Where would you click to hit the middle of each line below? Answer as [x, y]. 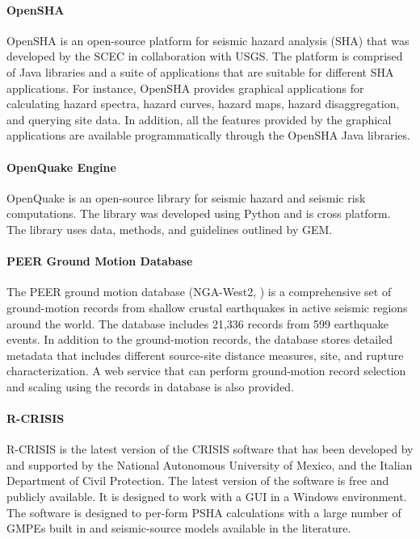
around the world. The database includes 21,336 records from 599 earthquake [197, 323]
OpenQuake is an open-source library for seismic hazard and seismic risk [186, 197]
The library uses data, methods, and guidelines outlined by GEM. [170, 229]
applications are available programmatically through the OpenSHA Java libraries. [208, 135]
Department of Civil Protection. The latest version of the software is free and [198, 481]
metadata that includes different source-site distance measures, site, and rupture [205, 355]
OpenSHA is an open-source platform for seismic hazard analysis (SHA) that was [208, 40]
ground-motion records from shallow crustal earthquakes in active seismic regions [207, 307]
